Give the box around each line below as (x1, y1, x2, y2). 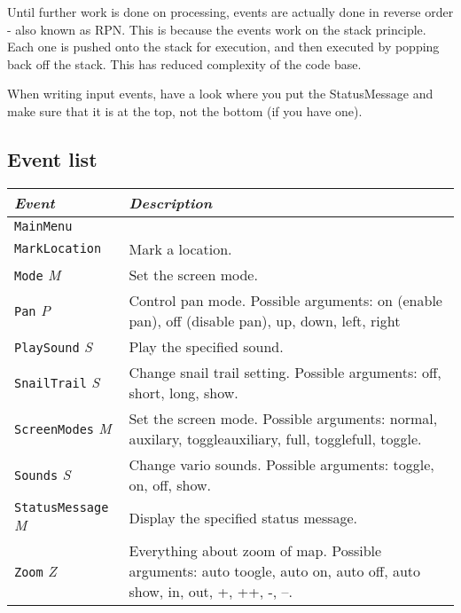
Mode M (14, 263, 61, 285)
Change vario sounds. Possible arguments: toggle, (129, 453, 434, 475)
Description (129, 192, 213, 213)
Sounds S (14, 464, 71, 485)
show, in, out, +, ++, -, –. (129, 580, 293, 601)
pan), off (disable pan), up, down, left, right (129, 310, 401, 331)
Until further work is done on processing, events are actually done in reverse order (7, 3, 454, 20)
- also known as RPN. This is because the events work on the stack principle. (7, 20, 426, 38)
